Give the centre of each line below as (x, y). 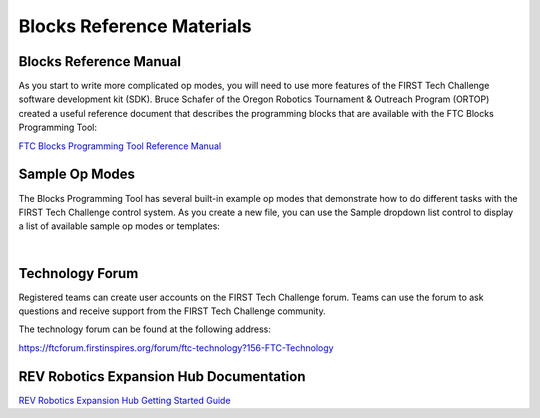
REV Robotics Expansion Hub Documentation (162, 376)
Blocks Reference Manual (100, 61)
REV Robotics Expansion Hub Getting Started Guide (124, 400)
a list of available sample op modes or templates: (119, 226)
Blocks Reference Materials (135, 26)
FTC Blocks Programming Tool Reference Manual (120, 146)
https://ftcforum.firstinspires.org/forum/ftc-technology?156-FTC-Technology (176, 347)
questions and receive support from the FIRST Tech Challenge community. (172, 311)
